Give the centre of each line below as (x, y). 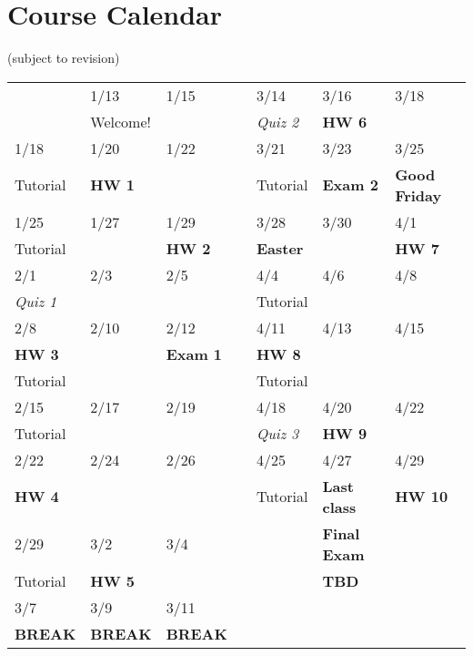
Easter (280, 248)
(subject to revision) (64, 58)
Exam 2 (350, 185)
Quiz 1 (36, 301)
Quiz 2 (277, 121)
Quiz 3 (277, 433)
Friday (418, 195)
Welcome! (121, 121)
